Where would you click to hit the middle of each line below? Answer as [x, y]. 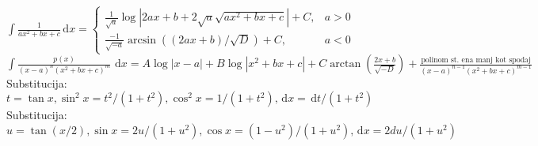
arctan [345, 64]
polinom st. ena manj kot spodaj [476, 60]
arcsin [142, 40]
